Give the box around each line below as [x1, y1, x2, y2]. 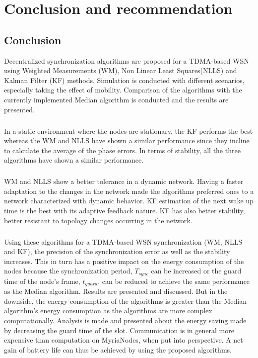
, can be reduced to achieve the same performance [98, 275, 250, 286]
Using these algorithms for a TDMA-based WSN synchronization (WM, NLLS [4, 236, 243, 247]
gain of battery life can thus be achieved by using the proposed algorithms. [4, 344, 232, 355]
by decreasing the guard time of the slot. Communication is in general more [4, 325, 234, 335]
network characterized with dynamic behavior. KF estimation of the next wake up [4, 195, 254, 206]
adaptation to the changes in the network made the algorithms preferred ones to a [4, 185, 254, 196]
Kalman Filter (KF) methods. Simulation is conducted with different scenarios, [4, 75, 245, 85]
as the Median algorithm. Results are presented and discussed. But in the [4, 286, 228, 296]
